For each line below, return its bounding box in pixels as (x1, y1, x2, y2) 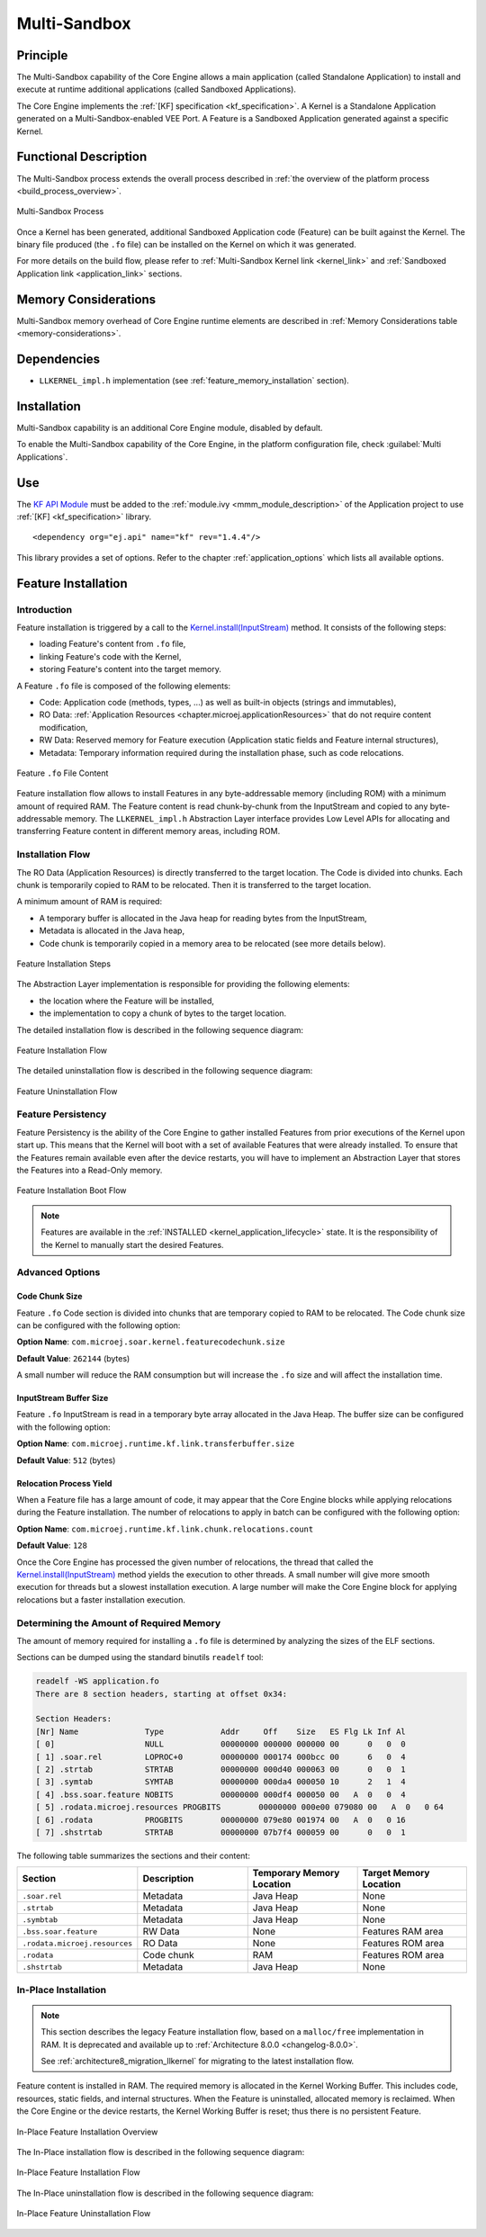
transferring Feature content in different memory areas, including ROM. (16, 826, 281, 837)
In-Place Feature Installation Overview (16, 2126, 158, 2137)
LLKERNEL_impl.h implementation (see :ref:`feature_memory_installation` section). (39, 375, 350, 386)
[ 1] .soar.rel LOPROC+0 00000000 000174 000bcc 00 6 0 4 (35, 1751, 407, 1762)
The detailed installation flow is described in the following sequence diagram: (16, 1024, 303, 1035)
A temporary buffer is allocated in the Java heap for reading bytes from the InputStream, (39, 912, 368, 923)
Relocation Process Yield (16, 1478, 112, 1488)
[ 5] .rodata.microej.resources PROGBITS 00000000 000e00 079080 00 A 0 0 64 (35, 1802, 445, 1812)
